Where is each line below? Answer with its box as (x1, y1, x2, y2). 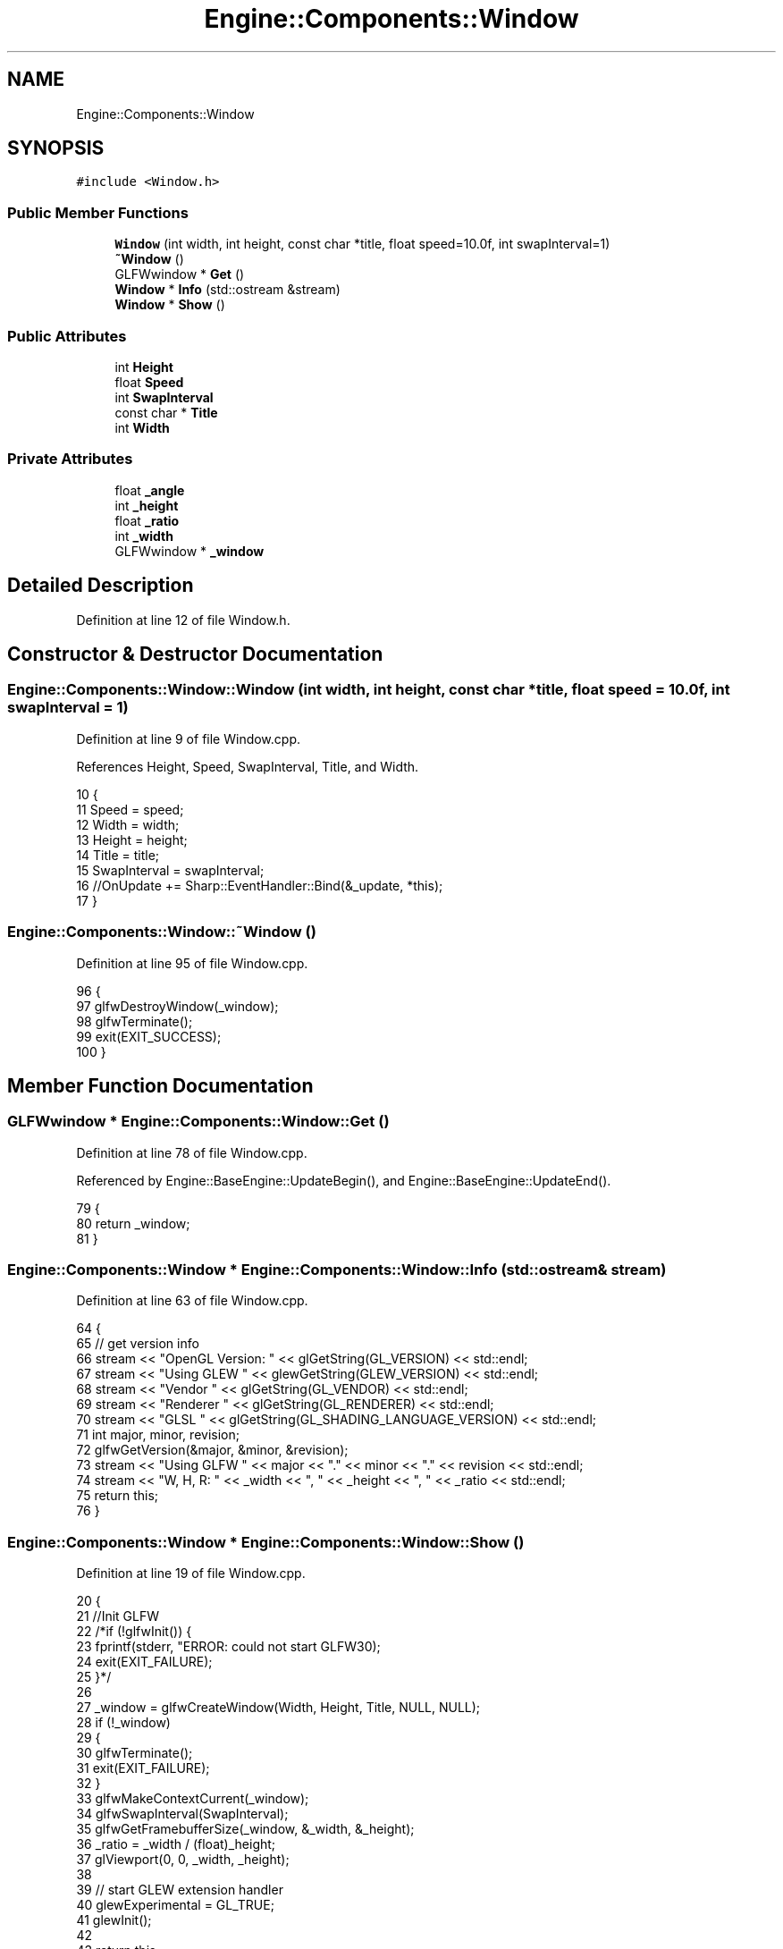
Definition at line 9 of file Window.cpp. (76, 730, 300, 747)
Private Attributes (7, 450, 133, 468)
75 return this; (76, 1488, 159, 1504)
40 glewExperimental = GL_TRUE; (76, 1897, 274, 1913)
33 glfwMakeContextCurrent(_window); (76, 1791, 309, 1807)
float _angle (114, 482, 185, 498)
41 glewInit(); (76, 1912, 152, 1928)
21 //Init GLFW (76, 1608, 160, 1624)
